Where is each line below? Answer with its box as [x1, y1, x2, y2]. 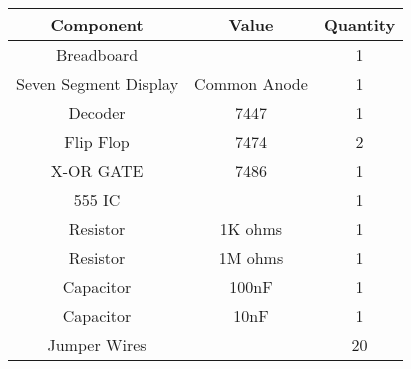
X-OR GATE [50, 159, 144, 182]
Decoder [68, 101, 126, 124]
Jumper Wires [47, 333, 147, 356]
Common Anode [194, 72, 308, 95]
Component [50, 13, 144, 36]
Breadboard [55, 43, 139, 66]
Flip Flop [64, 130, 130, 153]
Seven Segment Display [16, 72, 179, 95]
